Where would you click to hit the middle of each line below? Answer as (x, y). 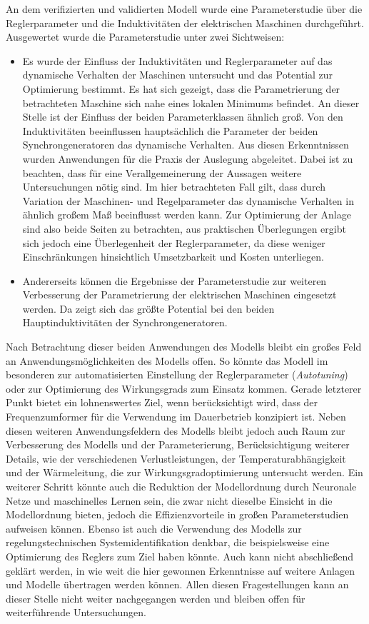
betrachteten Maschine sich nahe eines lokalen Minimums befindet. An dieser (191, 102)
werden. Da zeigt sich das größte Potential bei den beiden (148, 308)
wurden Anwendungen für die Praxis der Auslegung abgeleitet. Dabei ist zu (188, 158)
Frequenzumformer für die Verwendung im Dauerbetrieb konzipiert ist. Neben (176, 417)
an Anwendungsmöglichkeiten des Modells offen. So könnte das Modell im (167, 360)
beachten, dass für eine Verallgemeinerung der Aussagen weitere (162, 172)
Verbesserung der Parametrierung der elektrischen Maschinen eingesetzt (180, 295)
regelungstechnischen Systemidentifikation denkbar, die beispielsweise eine (168, 542)
